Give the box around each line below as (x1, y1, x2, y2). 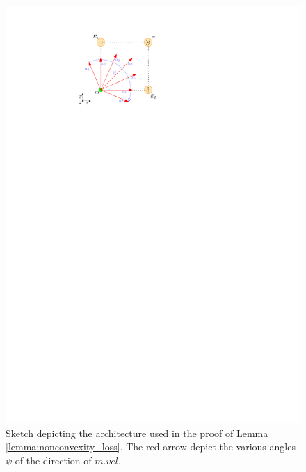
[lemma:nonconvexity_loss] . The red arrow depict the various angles (6, 439, 296, 454)
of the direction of (15, 453, 92, 467)
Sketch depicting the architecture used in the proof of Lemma (6, 425, 268, 440)
